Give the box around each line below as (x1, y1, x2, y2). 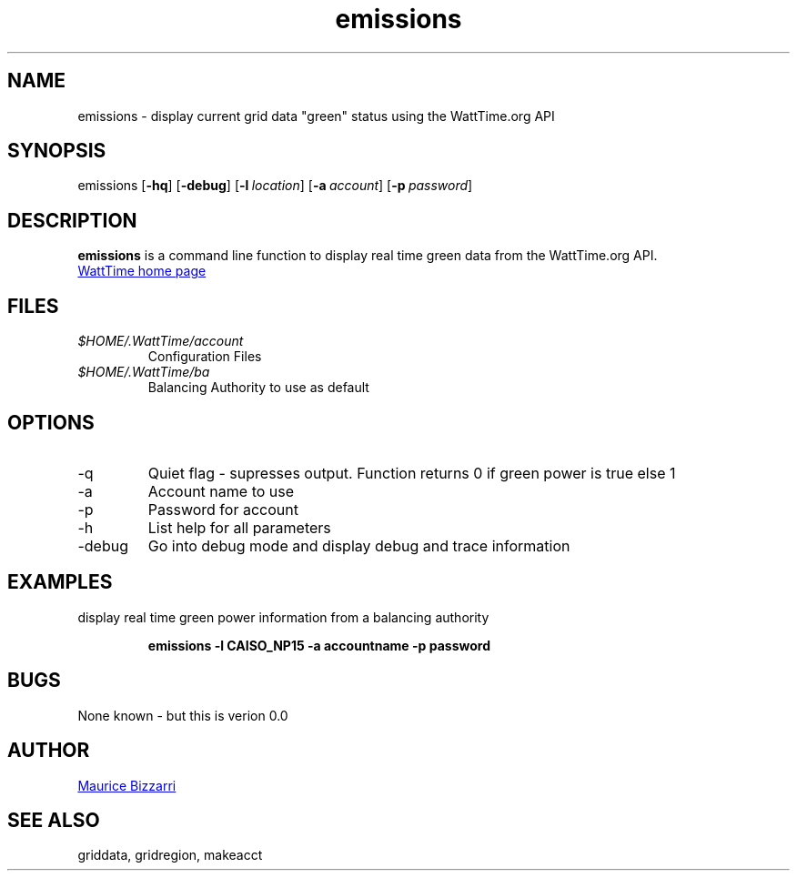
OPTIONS (7, 410, 95, 434)
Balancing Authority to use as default (147, 379, 369, 396)
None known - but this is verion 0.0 (77, 707, 288, 723)
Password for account (147, 500, 298, 519)
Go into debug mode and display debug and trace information (147, 536, 570, 555)
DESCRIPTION (7, 208, 137, 232)
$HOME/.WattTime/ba (77, 364, 210, 380)
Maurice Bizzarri (77, 777, 177, 793)
